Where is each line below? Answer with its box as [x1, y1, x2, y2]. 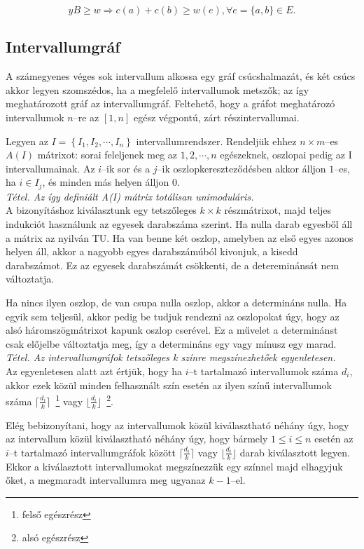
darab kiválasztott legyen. [239, 445, 350, 459]
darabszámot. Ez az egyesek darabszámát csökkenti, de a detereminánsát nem [6, 257, 339, 272]
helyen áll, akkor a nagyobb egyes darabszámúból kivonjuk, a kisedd [6, 244, 298, 259]
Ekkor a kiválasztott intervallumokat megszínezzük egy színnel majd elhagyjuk [6, 459, 343, 473]
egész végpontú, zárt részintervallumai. [133, 109, 300, 124]
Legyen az [6, 133, 48, 148]
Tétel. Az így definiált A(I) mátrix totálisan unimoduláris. [6, 189, 254, 203]
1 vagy [55, 392, 83, 408]
